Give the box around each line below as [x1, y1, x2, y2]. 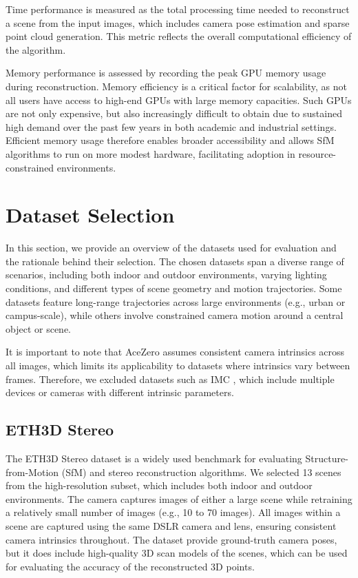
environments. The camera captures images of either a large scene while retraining [6, 491, 352, 506]
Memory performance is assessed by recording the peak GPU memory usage [6, 65, 326, 80]
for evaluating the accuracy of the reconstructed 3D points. [6, 559, 255, 573]
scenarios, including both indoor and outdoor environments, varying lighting [6, 267, 327, 282]
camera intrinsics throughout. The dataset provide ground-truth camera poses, [6, 532, 337, 546]
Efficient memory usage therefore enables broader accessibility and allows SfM [6, 133, 335, 147]
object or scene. [6, 321, 71, 336]
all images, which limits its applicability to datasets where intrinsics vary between [6, 358, 350, 372]
